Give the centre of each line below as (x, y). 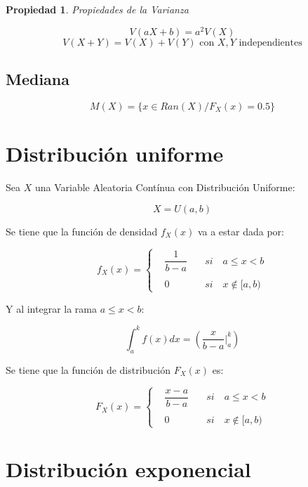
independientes (270, 43)
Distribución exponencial (128, 469)
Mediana (38, 79)
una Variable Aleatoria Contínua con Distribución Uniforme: (165, 187)
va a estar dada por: (241, 231)
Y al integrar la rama (52, 308)
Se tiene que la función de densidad (82, 231)
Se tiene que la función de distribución (88, 369)
